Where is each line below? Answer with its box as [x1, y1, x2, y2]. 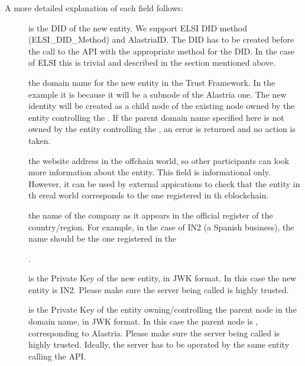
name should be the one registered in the [28, 232, 177, 245]
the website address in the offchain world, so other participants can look [28, 154, 290, 166]
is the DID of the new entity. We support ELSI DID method [28, 21, 248, 34]
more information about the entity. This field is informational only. [28, 166, 271, 178]
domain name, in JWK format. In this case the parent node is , [28, 315, 258, 328]
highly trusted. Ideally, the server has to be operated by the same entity [28, 338, 290, 351]
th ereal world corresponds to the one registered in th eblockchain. [28, 189, 269, 201]
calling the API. [28, 349, 86, 362]
